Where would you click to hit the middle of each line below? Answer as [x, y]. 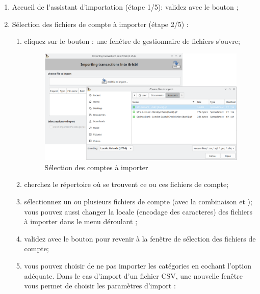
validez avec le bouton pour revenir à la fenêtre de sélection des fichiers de [140, 238]
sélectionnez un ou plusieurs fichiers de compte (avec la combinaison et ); [138, 202]
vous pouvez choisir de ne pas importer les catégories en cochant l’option [138, 266]
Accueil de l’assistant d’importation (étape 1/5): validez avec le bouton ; [125, 7]
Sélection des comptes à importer [96, 167]
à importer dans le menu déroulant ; [81, 221]
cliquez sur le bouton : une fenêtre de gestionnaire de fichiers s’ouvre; [132, 41]
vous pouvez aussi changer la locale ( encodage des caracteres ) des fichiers [138, 211]
